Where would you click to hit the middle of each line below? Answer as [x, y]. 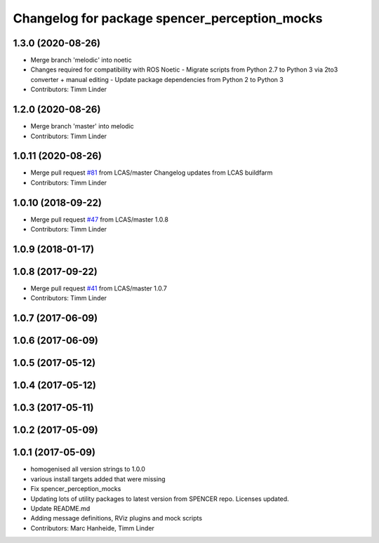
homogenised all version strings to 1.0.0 [88, 469]
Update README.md [60, 508]
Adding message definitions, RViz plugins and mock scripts [117, 518]
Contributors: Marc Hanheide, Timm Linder [92, 528]
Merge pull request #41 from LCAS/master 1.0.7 [99, 288]
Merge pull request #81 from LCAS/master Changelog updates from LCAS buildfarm [152, 173]
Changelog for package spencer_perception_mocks [168, 18]
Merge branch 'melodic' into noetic [81, 60]
